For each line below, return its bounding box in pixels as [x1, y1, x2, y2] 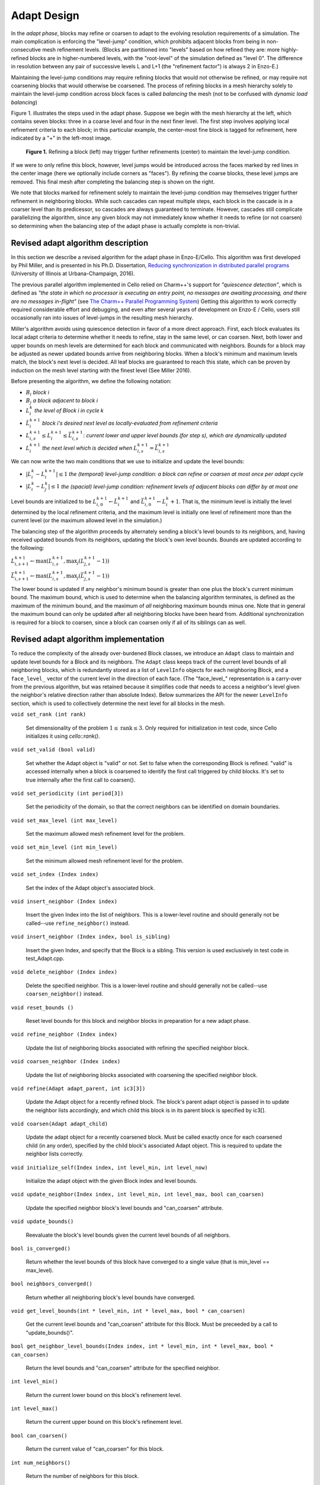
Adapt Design [11, 9, 79, 22]
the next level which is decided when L [42, 444, 137, 451]
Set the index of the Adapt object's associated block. [25, 884, 155, 891]
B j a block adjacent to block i [25, 397, 98, 405]
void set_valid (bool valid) [11, 746, 96, 753]
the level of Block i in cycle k [34, 407, 104, 414]
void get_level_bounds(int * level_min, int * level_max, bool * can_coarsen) [11, 1307, 246, 1314]
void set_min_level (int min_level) [11, 844, 118, 851]
